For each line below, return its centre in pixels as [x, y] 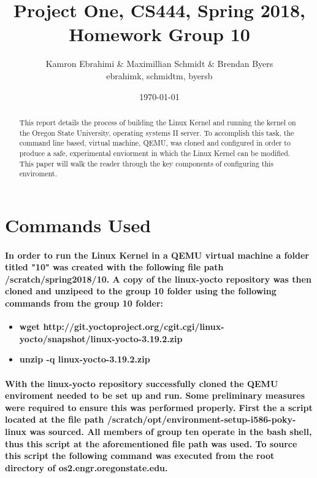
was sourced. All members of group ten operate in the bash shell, [171, 431]
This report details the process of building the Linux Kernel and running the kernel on [158, 122]
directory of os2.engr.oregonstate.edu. [86, 467]
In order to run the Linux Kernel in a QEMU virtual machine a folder [157, 255]
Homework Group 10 [159, 34]
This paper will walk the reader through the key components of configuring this [147, 163]
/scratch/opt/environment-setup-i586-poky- [201, 419]
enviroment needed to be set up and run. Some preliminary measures [155, 395]
